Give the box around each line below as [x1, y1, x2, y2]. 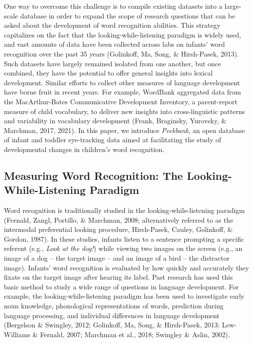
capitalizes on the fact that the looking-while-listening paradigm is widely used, [4, 29, 241, 39]
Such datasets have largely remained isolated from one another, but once [4, 58, 221, 68]
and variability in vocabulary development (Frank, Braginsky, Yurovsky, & [4, 115, 227, 126]
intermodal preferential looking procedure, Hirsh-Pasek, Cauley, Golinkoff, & [4, 224, 233, 234]
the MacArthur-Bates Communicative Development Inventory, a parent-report [4, 96, 238, 106]
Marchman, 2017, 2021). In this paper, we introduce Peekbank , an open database [4, 125, 245, 135]
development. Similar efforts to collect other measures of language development [4, 77, 240, 87]
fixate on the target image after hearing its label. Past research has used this [4, 272, 233, 282]
